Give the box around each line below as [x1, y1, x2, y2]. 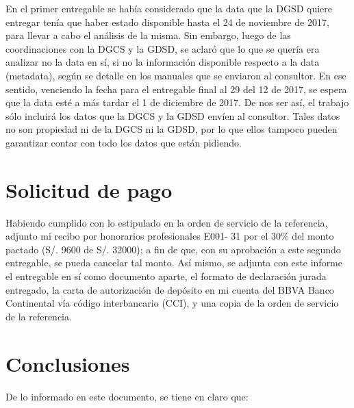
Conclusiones [5, 349, 130, 377]
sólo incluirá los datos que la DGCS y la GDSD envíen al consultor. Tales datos [5, 108, 340, 123]
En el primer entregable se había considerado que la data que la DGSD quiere [5, 1, 333, 15]
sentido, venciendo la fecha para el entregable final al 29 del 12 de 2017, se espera [5, 81, 347, 96]
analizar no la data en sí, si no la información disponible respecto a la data [5, 55, 320, 69]
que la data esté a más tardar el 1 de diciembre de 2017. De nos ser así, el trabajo [5, 95, 349, 110]
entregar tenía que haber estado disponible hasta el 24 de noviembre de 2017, [5, 14, 329, 29]
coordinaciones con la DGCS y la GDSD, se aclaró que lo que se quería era [5, 41, 320, 55]
